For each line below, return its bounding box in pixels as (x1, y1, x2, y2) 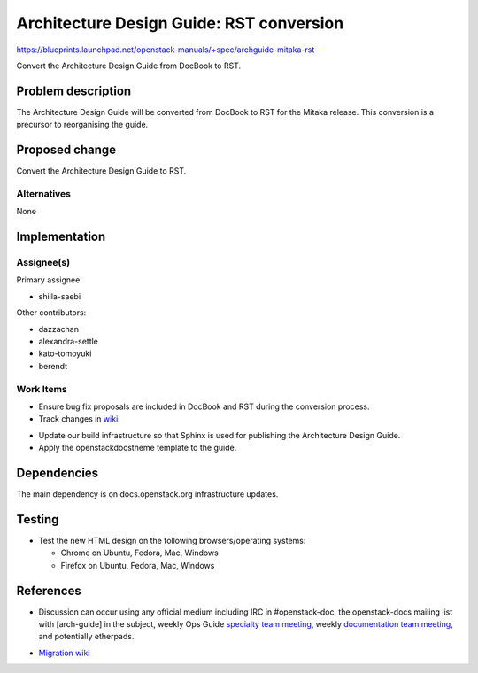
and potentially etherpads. (38, 631, 135, 642)
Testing (16, 512, 59, 527)
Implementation (16, 229, 106, 244)
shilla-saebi (38, 290, 81, 301)
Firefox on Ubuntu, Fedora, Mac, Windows (60, 560, 215, 570)
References (16, 583, 81, 598)
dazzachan (38, 323, 80, 334)
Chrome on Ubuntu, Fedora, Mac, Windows (60, 547, 219, 558)
